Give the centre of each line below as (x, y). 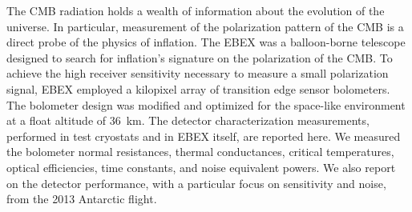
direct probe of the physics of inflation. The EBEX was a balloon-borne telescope (206, 42)
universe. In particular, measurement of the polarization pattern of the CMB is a (205, 26)
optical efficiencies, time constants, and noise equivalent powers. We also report (201, 167)
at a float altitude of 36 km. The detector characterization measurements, (188, 120)
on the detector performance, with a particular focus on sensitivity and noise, (196, 183)
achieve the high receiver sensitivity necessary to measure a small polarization (198, 73)
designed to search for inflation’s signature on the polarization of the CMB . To (200, 57)
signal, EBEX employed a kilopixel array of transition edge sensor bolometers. (198, 88)
